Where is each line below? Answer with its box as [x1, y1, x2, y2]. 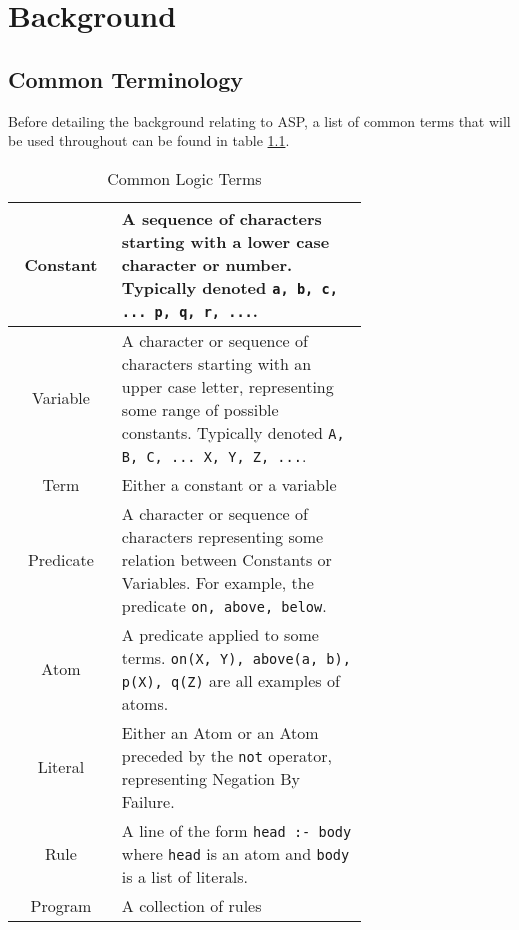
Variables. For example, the [121, 570, 314, 594]
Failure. [121, 789, 175, 813]
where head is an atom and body [121, 841, 350, 865]
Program [30, 893, 92, 917]
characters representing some [121, 524, 324, 548]
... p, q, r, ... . [121, 298, 258, 322]
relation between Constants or [121, 547, 332, 571]
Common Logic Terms [107, 166, 262, 190]
